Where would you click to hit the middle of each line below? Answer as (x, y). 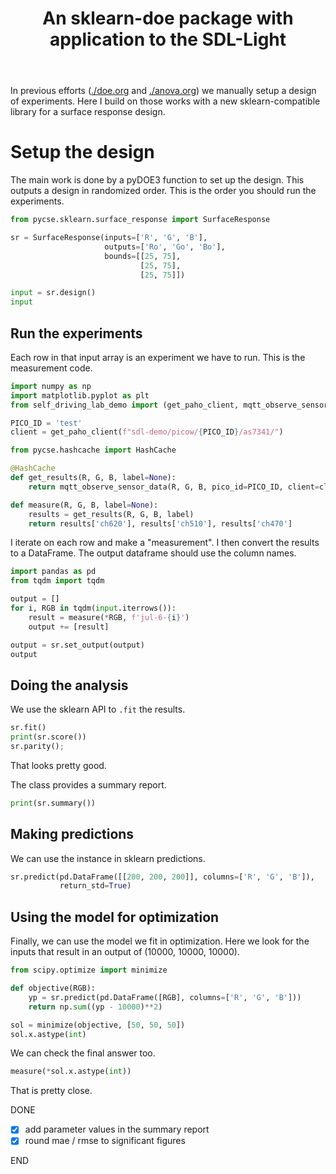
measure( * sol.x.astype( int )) (71, 1072)
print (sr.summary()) (53, 803)
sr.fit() (28, 728)
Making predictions (72, 834)
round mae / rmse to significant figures (105, 1141)
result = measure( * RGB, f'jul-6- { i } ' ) (109, 617)
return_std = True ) (95, 886)
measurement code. (51, 368)
